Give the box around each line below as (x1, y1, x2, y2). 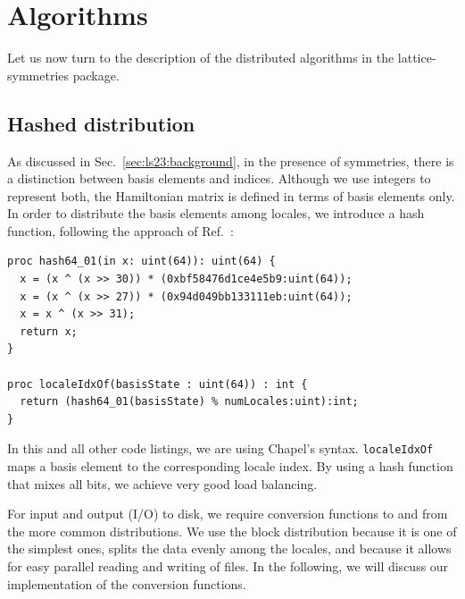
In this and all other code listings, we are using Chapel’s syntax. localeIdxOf (7, 439, 434, 458)
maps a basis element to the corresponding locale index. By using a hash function (7, 457, 453, 476)
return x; (20, 325, 78, 338)
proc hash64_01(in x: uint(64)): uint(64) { (7, 255, 276, 268)
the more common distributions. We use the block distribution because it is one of (7, 521, 457, 540)
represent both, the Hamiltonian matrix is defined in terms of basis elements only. (7, 186, 455, 205)
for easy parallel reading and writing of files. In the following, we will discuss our (7, 557, 449, 576)
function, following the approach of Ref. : (7, 221, 234, 240)
